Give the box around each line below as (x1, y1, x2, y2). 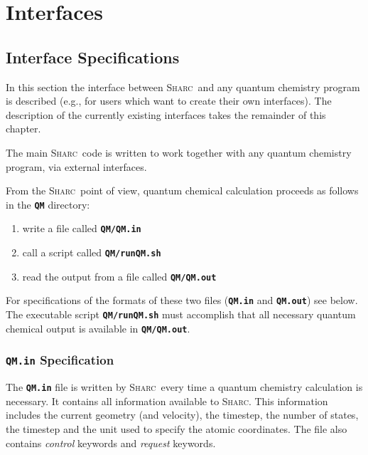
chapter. (6, 121, 41, 136)
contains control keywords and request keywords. (6, 435, 216, 450)
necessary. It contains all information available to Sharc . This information (6, 393, 328, 408)
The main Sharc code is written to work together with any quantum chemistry (6, 145, 352, 159)
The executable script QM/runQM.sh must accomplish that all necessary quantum (6, 307, 356, 322)
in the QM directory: (6, 197, 90, 211)
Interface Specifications (6, 46, 180, 68)
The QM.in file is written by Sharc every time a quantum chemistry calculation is (6, 380, 363, 394)
